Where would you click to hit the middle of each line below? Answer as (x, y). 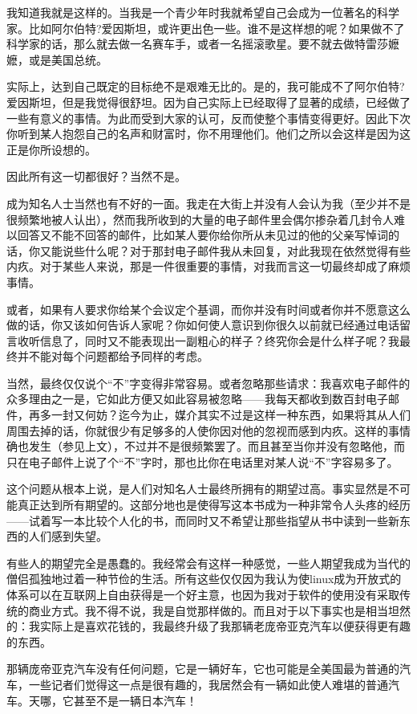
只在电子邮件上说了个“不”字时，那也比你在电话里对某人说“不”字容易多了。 (202, 461)
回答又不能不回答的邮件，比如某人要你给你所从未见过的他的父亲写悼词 (202, 235)
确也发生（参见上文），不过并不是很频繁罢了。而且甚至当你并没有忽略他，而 (206, 446)
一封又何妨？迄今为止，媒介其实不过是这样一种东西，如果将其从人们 (231, 415)
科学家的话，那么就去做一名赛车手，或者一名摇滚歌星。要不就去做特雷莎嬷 (203, 44)
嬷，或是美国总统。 (57, 59)
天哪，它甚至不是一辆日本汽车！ (113, 700)
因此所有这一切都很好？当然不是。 (96, 176)
